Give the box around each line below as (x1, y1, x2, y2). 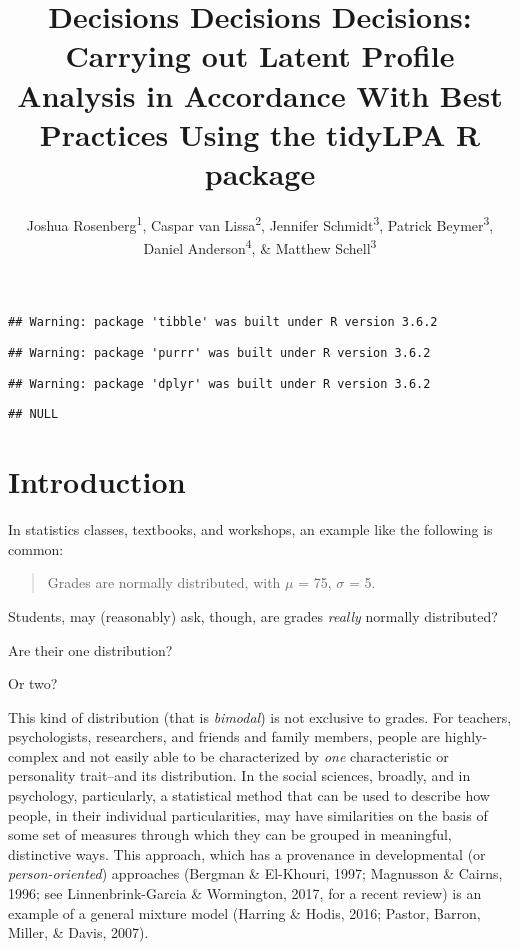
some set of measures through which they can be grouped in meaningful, (8, 824, 452, 845)
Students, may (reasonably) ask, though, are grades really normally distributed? (8, 605, 498, 626)
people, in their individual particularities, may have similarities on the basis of (8, 804, 488, 825)
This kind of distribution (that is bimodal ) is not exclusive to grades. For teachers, (8, 706, 512, 727)
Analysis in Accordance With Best (17, 74, 503, 115)
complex (8, 745, 59, 766)
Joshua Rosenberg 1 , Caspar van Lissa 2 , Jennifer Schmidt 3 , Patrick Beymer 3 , (26, 211, 494, 235)
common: (8, 538, 64, 559)
